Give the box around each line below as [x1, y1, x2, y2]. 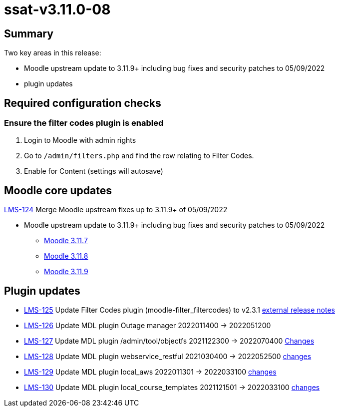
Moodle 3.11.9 [44, 267, 88, 276]
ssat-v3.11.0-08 [4, 1, 111, 18]
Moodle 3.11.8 [44, 252, 88, 261]
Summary [4, 27, 53, 40]
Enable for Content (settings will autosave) [24, 167, 163, 176]
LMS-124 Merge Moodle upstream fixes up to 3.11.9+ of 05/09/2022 [4, 205, 228, 214]
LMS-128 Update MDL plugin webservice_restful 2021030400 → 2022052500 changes [24, 352, 312, 361]
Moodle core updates [4, 184, 112, 197]
